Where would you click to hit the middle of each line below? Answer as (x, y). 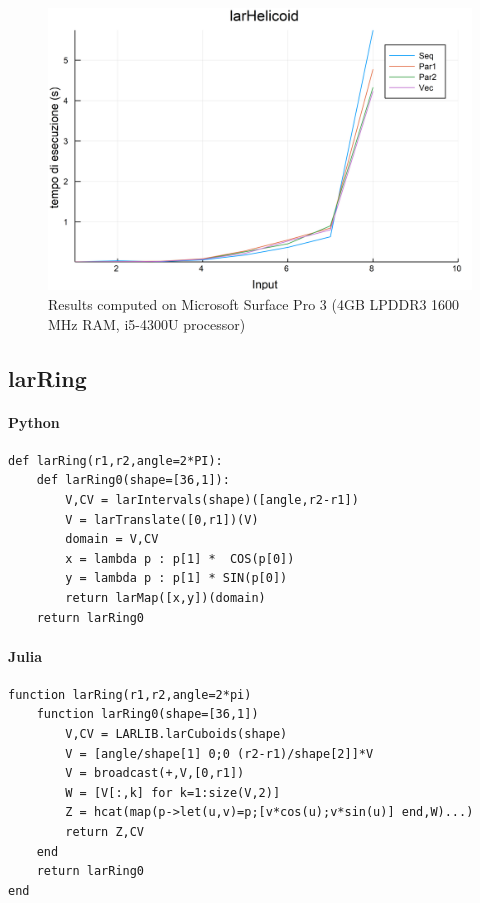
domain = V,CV (112, 539)
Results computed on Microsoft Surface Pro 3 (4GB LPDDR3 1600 (254, 303)
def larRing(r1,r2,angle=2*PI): (115, 460)
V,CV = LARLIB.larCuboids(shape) (176, 734)
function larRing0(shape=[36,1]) (147, 714)
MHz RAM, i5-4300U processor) (147, 323)
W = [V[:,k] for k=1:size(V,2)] (173, 792)
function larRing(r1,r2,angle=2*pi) (130, 694)
